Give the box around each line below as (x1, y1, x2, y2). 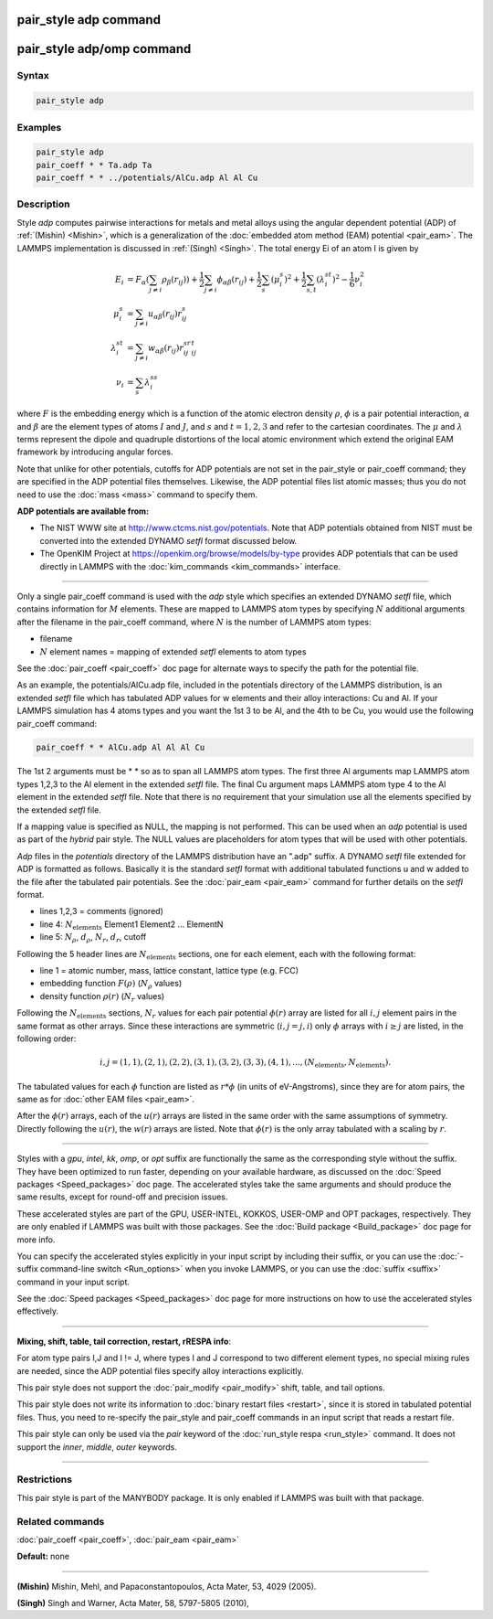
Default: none (16, 1550, 70, 1562)
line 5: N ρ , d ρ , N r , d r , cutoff (39, 932, 147, 944)
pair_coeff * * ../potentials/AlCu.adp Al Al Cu (36, 173, 258, 183)
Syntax (16, 69, 49, 82)
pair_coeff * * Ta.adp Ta (36, 160, 152, 170)
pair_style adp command (16, 12, 162, 27)
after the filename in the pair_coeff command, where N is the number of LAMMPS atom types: (16, 616, 372, 627)
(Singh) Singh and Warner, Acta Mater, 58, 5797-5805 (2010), (16, 1598, 250, 1609)
